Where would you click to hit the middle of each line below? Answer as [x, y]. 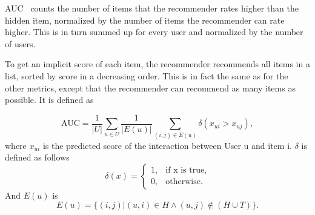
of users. [20, 43]
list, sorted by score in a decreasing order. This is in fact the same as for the [147, 75]
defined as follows [37, 157]
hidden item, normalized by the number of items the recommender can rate [145, 20]
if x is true [185, 170]
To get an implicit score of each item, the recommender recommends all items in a [157, 64]
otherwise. [184, 182]
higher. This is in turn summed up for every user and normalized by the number [154, 32]
